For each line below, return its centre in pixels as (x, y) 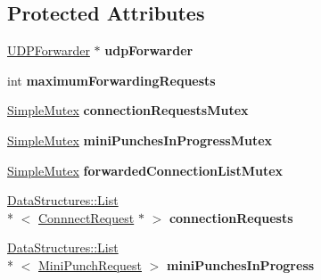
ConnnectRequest (86, 217)
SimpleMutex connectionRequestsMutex (128, 110)
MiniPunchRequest (90, 264)
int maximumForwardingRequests (111, 80)
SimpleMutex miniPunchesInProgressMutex (140, 140)
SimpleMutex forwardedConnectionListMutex (145, 170)
